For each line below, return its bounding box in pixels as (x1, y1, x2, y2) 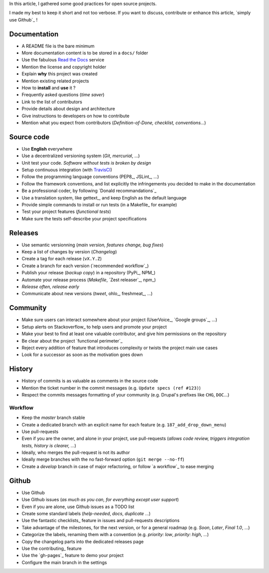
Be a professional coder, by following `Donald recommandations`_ (21, 188, 157, 194)
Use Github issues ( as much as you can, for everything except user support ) (21, 497, 179, 503)
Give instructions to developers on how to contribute (21, 113, 130, 119)
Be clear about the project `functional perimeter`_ (21, 338, 123, 344)
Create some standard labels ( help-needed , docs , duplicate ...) (21, 510, 151, 516)
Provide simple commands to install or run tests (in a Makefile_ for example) (21, 202, 177, 208)
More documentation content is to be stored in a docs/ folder (21, 50, 148, 56)
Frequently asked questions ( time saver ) (21, 92, 105, 98)
